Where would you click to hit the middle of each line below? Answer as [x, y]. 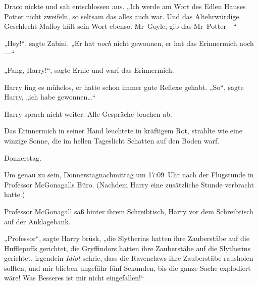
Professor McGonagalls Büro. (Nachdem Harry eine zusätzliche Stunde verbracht [129, 184]
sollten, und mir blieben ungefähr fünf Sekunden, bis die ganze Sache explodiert [127, 268]
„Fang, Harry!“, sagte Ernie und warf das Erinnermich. [89, 69]
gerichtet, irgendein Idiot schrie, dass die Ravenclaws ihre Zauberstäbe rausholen [129, 258]
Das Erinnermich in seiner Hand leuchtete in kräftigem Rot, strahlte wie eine [123, 131]
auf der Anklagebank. [37, 221]
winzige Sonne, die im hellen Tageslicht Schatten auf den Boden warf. [112, 140]
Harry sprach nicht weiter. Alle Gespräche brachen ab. [88, 113]
